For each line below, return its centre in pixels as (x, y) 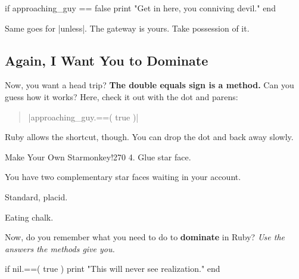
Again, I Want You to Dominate (107, 60)
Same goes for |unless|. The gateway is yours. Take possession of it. (127, 28)
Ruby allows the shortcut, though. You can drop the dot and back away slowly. (149, 137)
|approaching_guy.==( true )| (83, 117)
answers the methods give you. (60, 248)
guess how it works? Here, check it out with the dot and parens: (122, 96)
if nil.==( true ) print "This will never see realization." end (113, 269)
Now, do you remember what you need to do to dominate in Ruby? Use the (145, 237)
